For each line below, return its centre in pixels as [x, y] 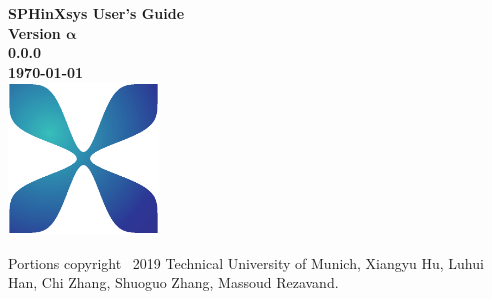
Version [34, 32]
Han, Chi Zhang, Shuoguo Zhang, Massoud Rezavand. [173, 282]
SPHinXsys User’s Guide [96, 13]
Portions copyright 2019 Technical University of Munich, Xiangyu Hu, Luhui [246, 262]
